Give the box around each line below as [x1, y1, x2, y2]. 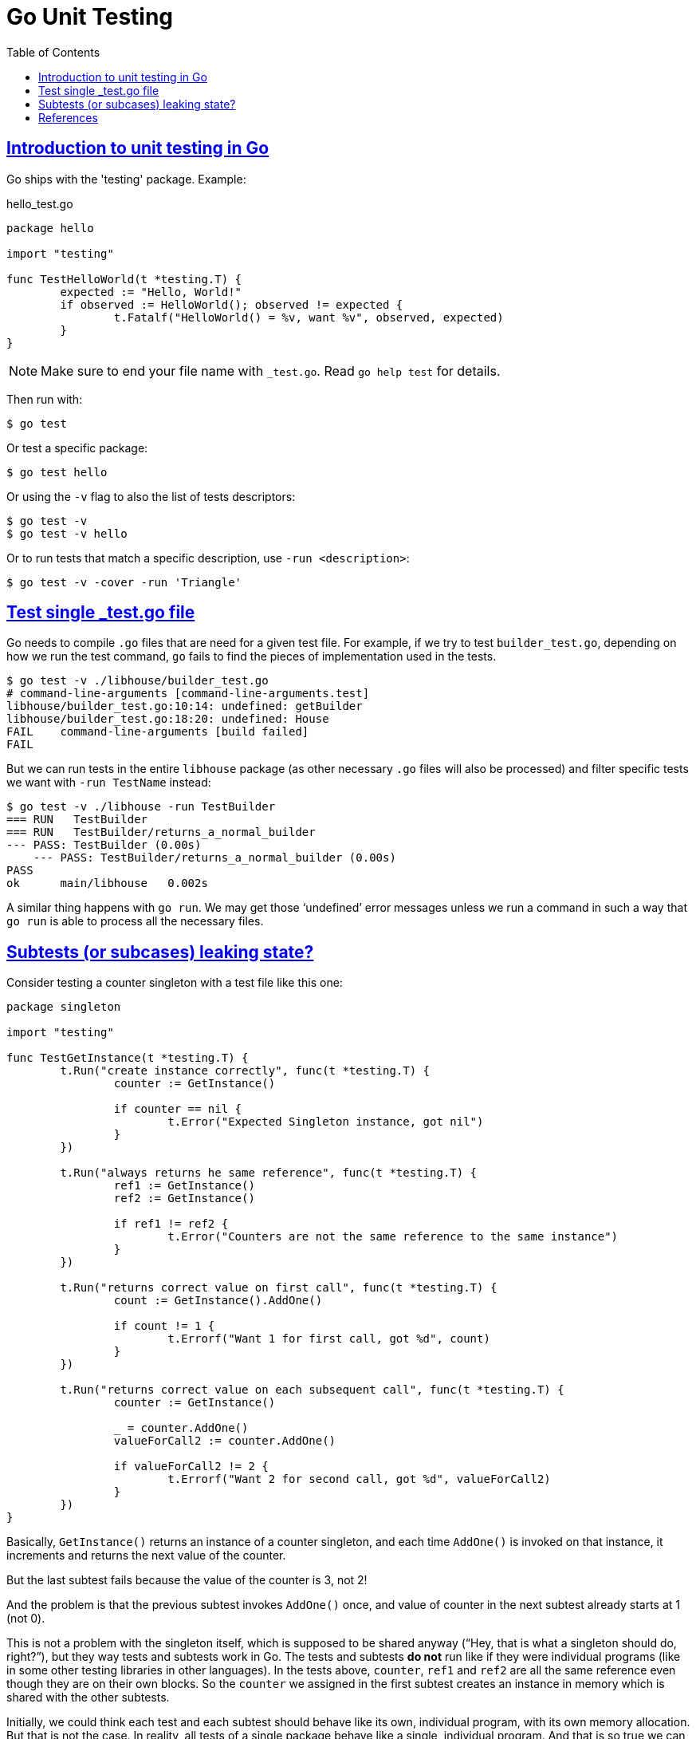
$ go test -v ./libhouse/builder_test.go [6, 674, 269, 688]
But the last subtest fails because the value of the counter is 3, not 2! [6, 1573, 368, 1587]
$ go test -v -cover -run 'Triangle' [6, 575, 242, 589]
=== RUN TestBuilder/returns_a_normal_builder [6, 826, 316, 839]
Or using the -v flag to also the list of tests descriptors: [6, 489, 296, 503]
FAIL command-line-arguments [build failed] [6, 725, 309, 739]
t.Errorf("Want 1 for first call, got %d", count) [167, 1332, 490, 1346]
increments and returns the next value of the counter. [6, 1548, 286, 1563]
